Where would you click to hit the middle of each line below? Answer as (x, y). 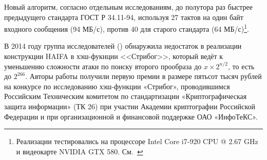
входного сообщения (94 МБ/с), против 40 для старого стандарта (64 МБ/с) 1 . (127, 28)
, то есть (241, 66)
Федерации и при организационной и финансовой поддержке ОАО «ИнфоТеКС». (131, 116)
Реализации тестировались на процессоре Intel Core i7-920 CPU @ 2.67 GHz (137, 141)
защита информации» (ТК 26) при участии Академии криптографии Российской (130, 106)
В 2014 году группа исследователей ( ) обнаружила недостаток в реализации (123, 46)
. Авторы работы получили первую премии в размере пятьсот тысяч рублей (144, 76)
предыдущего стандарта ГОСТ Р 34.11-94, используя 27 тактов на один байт (124, 17)
